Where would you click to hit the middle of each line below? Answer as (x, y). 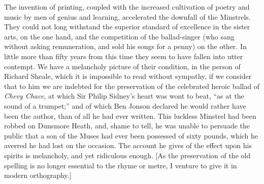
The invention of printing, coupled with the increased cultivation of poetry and (127, 7)
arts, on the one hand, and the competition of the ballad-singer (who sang (119, 36)
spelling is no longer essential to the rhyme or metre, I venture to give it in (121, 165)
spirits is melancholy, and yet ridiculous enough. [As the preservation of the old (127, 155)
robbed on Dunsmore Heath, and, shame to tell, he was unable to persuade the (127, 126)
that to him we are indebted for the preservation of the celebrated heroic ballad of (132, 86)
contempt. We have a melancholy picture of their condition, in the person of (122, 66)
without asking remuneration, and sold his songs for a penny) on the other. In (125, 46)
